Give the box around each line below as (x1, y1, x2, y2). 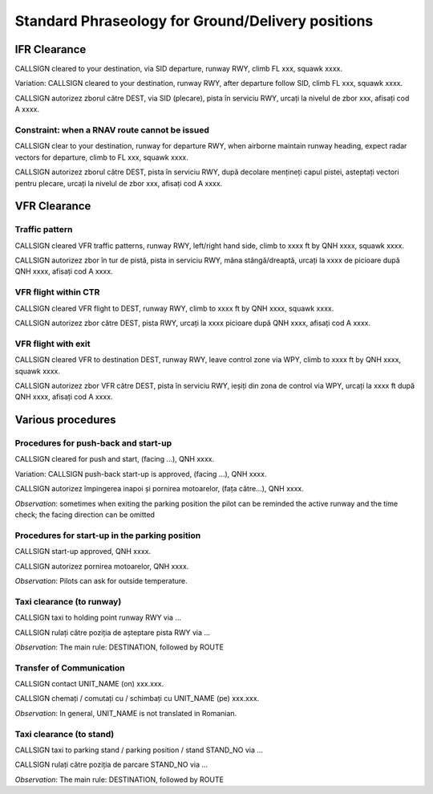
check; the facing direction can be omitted (14, 510, 156, 519)
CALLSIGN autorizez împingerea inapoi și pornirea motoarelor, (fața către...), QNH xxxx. (14, 484, 304, 494)
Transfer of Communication (14, 662, 125, 674)
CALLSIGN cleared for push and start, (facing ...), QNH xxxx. (14, 454, 215, 464)
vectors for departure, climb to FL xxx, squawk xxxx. (14, 153, 188, 162)
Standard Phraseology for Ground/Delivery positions (14, 12, 374, 30)
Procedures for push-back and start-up (14, 438, 172, 449)
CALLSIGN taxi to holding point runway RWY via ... (14, 613, 182, 622)
